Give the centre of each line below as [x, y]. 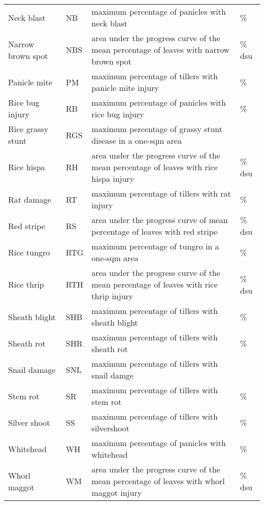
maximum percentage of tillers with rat [161, 193]
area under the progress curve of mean [160, 220]
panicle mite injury [125, 88]
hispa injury [113, 179]
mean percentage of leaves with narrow [161, 50]
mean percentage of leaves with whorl [158, 481]
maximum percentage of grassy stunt [157, 129]
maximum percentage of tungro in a [155, 246]
